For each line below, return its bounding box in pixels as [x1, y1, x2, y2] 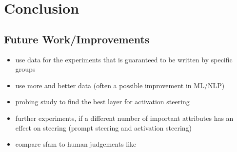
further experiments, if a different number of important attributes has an [15, 113, 234, 123]
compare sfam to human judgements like [15, 139, 137, 149]
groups [15, 64, 36, 74]
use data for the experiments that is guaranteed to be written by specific [15, 54, 233, 64]
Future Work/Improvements [4, 31, 150, 46]
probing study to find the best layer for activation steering [15, 96, 190, 107]
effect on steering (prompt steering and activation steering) [15, 122, 192, 133]
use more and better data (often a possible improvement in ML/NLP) [15, 80, 225, 90]
